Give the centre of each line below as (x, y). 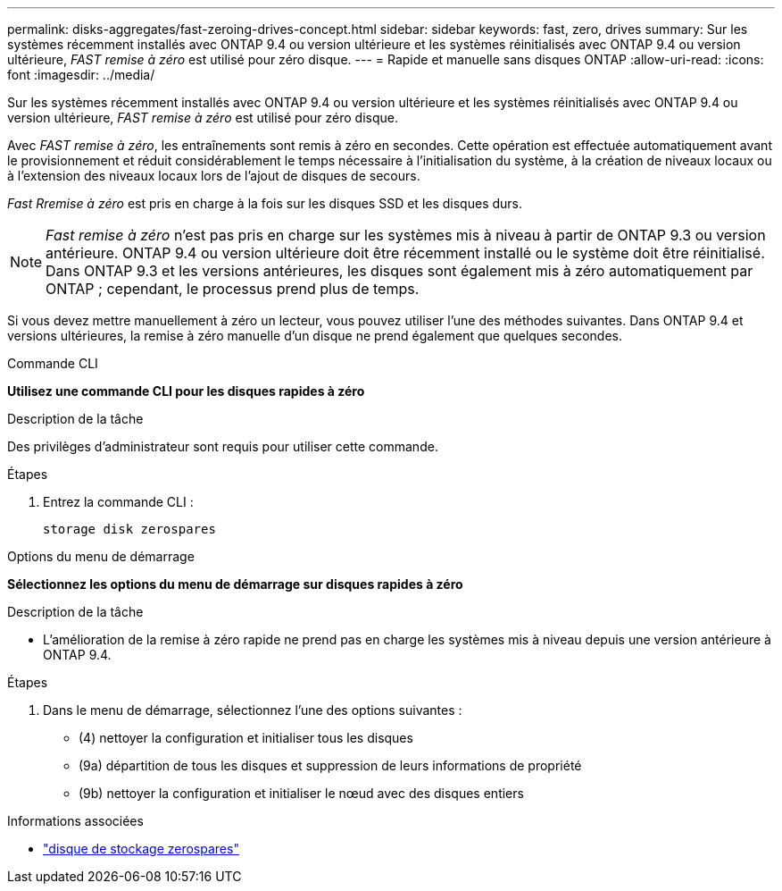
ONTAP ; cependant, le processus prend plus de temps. (233, 289)
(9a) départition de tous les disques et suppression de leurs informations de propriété (330, 765)
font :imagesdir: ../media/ (81, 75)
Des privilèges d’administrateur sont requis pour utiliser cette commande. (223, 446)
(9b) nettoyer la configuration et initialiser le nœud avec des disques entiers (301, 793)
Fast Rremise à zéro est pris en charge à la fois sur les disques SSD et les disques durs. (265, 203)
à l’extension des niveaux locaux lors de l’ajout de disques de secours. (214, 176)
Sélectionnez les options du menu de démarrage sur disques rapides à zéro (235, 584)
